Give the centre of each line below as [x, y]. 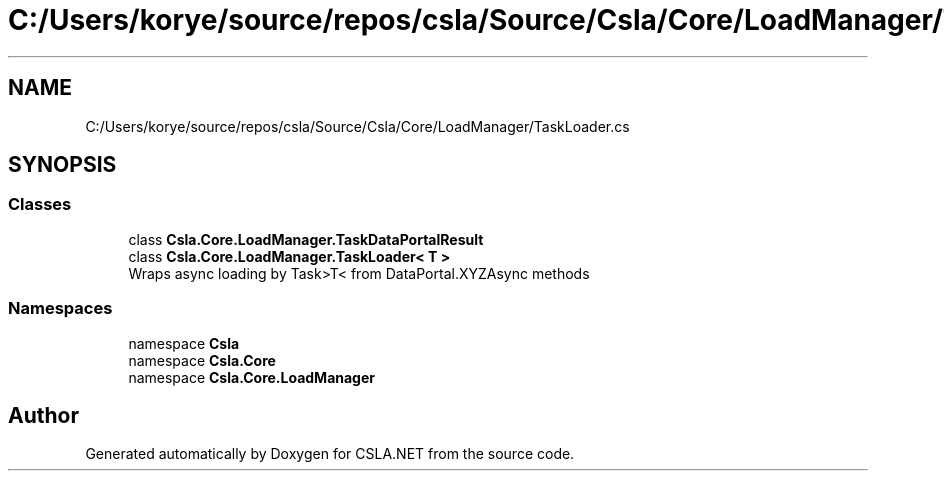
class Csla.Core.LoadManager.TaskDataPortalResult [306, 239]
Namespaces [60, 308]
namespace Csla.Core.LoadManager [252, 377]
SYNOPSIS [62, 165]
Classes [40, 204]
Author [43, 415]
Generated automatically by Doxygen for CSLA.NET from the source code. [330, 454]
